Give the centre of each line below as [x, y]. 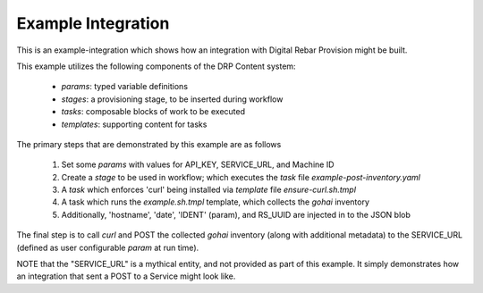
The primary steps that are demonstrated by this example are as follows [149, 144]
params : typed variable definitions [124, 87]
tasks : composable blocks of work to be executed [153, 112]
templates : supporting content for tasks [134, 124]
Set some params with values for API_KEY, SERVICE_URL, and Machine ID [198, 164]
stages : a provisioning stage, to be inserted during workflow [172, 99]
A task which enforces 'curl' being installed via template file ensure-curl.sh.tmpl [209, 190]
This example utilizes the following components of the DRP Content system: [156, 66]
